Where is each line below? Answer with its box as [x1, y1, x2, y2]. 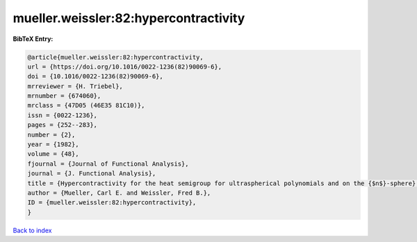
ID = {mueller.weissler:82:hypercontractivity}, [27, 198, 197, 207]
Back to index [13, 226, 52, 234]
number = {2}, [27, 130, 76, 139]
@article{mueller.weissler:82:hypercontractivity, [27, 53, 204, 61]
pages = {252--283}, [27, 121, 97, 129]
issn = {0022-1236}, [27, 111, 97, 119]
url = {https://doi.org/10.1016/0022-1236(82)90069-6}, [27, 62, 222, 71]
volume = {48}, [27, 150, 79, 158]
